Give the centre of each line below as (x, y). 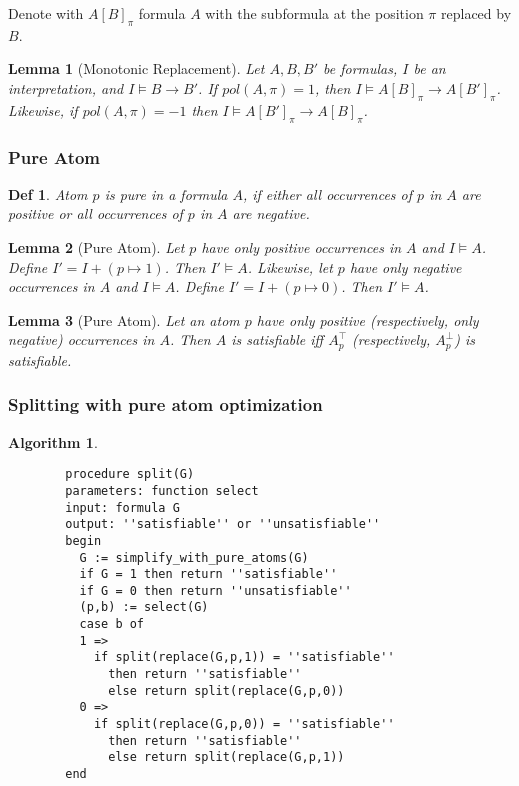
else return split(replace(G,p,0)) (226, 690)
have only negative (405, 266)
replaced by (476, 13)
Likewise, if (43, 109)
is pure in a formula (166, 193)
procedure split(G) (130, 474)
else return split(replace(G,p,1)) (226, 757)
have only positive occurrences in (301, 246)
